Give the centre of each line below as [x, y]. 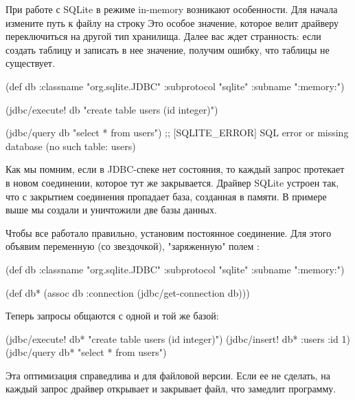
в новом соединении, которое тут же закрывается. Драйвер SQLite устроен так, [172, 182]
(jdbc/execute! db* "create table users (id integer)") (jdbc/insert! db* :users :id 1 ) [178, 338]
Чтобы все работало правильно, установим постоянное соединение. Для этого [169, 232]
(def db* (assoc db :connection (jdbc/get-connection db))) [128, 292]
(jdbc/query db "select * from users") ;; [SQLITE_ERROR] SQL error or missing [177, 133]
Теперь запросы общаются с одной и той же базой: [112, 316]
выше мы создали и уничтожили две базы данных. [111, 210]
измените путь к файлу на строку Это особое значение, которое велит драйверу [172, 22]
